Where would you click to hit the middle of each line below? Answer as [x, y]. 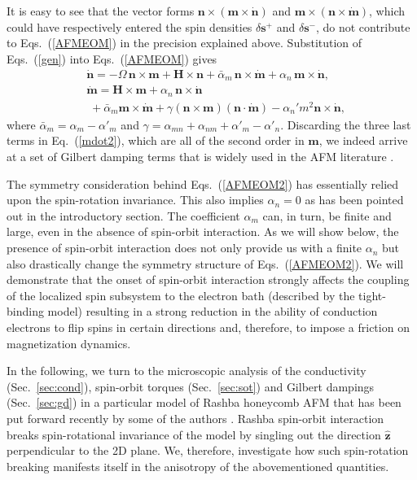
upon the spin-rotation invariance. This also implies [135, 200]
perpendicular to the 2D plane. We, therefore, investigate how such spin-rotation [208, 450]
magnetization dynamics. [69, 343]
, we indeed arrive [363, 140]
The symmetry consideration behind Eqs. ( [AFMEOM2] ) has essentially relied [203, 183]
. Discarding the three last [346, 124]
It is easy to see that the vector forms [101, 11]
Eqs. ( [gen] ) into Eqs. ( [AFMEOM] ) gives [112, 58]
